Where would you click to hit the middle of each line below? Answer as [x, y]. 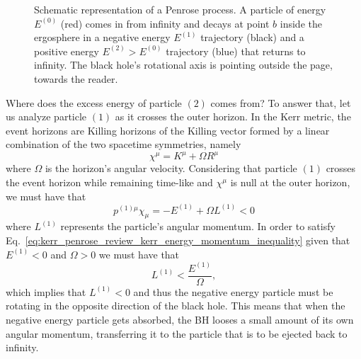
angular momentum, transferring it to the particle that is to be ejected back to [177, 333]
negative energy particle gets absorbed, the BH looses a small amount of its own [180, 319]
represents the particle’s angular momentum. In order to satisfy [198, 226]
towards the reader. [76, 78]
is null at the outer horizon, [290, 182]
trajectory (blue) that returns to [236, 51]
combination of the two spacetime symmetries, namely [124, 144]
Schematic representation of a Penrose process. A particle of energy [180, 9]
